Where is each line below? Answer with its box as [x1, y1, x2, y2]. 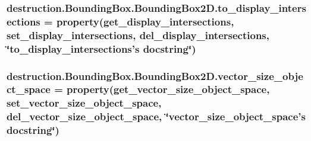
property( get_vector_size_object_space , [67, 82, 270, 97]
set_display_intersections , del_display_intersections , [7, 27, 270, 42]
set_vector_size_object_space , [7, 95, 162, 110]
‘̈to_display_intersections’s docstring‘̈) [7, 41, 196, 56]
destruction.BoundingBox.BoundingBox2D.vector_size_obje [7, 68, 303, 83]
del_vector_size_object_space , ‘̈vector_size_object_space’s [7, 109, 306, 124]
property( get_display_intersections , [56, 14, 234, 28]
